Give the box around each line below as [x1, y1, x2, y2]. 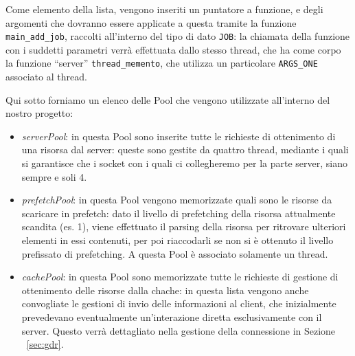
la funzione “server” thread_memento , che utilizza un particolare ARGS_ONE [5, 56, 318, 70]
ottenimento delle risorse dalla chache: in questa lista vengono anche [21, 282, 309, 297]
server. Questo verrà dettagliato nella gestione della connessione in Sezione [21, 323, 336, 337]
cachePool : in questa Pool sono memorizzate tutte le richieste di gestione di [21, 269, 339, 284]
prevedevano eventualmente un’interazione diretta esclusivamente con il [21, 310, 322, 324]
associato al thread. [5, 69, 87, 84]
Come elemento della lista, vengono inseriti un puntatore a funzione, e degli [5, 2, 323, 16]
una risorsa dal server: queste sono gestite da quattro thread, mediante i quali [21, 142, 349, 157]
